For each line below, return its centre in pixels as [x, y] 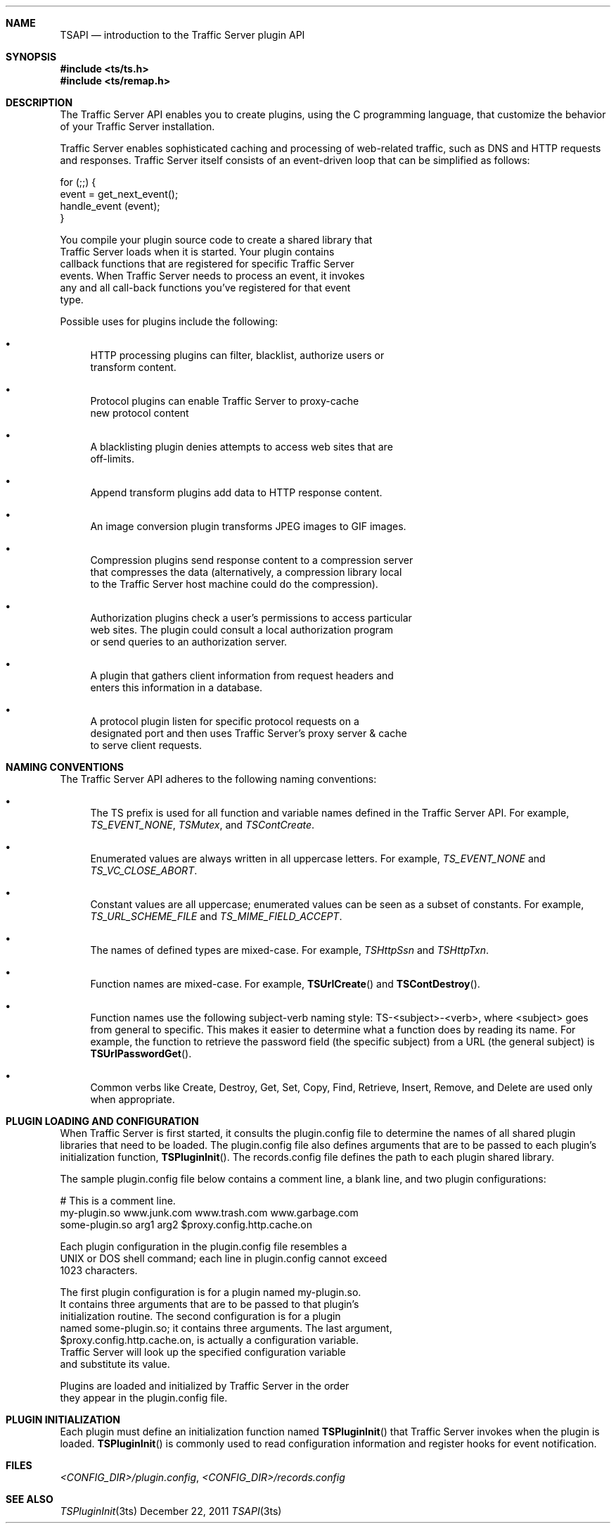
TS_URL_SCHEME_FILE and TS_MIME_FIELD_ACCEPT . [216, 916]
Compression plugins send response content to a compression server [252, 560]
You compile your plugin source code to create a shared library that [216, 240]
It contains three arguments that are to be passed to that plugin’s [210, 1304]
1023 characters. [99, 1270]
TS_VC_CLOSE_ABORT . [144, 870]
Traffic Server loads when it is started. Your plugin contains [197, 252]
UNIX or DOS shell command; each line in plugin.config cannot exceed [224, 1258]
